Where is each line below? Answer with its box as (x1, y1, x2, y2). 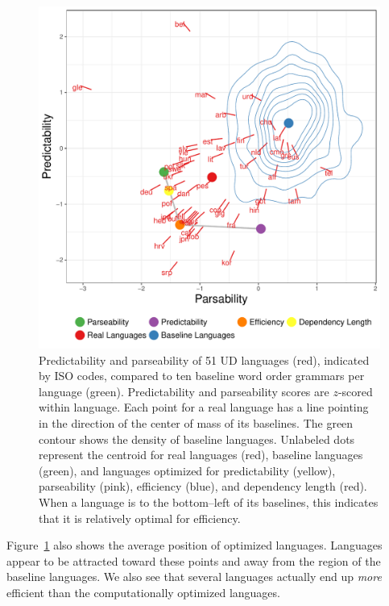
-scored (337, 382, 373, 399)
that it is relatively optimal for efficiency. (39, 509, 241, 526)
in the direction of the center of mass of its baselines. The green (39, 414, 354, 431)
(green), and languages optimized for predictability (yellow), (39, 462, 336, 479)
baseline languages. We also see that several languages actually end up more (6, 568, 382, 585)
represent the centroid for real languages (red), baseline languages (39, 446, 363, 463)
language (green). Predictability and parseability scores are (39, 382, 329, 399)
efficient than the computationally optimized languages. (6, 583, 280, 600)
